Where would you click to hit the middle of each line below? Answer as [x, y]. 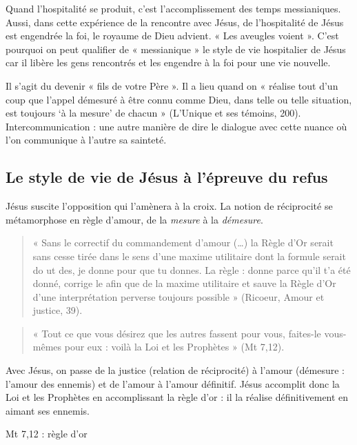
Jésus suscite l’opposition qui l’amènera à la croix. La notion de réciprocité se [169, 206]
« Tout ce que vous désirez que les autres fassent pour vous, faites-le [177, 333]
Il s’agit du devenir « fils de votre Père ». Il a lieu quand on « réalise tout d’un [172, 85]
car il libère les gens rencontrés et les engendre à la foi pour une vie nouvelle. [168, 62]
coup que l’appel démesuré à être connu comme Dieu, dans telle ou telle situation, [179, 99]
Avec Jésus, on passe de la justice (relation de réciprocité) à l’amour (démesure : [175, 370]
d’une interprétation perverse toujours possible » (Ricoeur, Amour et [178, 296]
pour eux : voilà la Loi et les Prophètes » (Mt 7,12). [174, 347]
